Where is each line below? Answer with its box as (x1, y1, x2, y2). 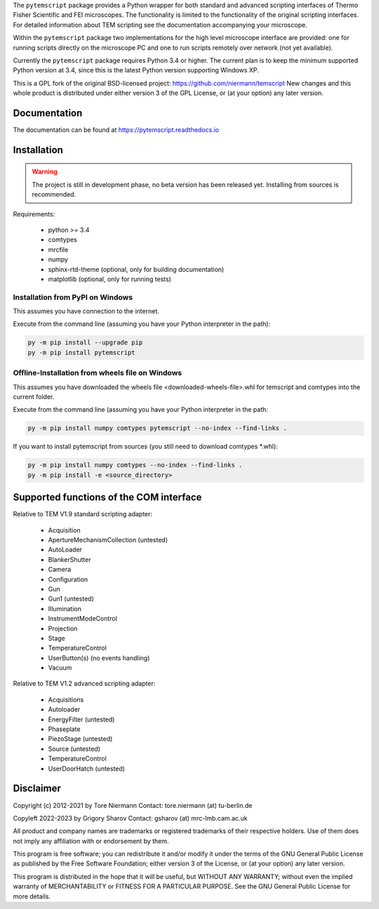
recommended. (32, 190, 77, 199)
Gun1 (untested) (48, 594, 95, 603)
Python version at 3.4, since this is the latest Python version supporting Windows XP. (13, 66, 259, 74)
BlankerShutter (48, 555, 91, 563)
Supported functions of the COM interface (13, 492, 202, 504)
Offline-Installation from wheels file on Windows (13, 368, 182, 378)
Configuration (48, 575, 88, 583)
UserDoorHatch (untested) (48, 764, 126, 773)
